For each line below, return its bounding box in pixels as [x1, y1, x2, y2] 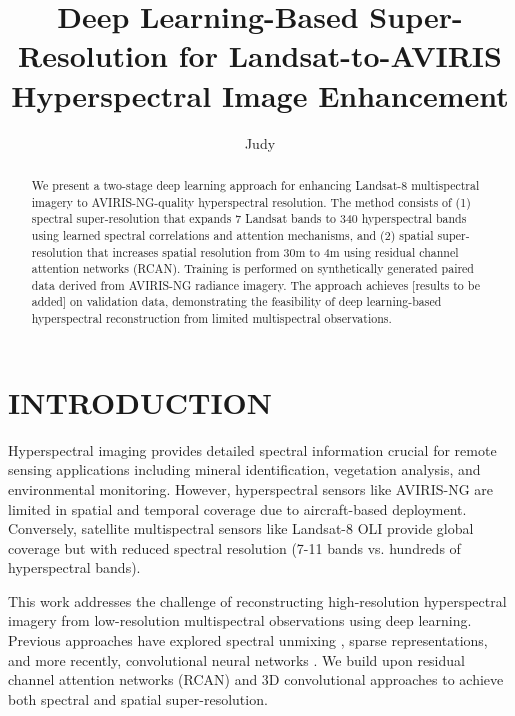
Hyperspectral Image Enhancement [11, 74, 509, 115]
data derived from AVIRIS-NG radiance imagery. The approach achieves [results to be [31, 276, 480, 293]
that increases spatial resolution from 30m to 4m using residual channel [86, 243, 459, 260]
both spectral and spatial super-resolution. [8, 688, 268, 709]
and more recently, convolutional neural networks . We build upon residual [8, 649, 465, 670]
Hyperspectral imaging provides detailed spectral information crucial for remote [8, 439, 497, 460]
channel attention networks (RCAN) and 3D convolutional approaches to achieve [8, 669, 504, 690]
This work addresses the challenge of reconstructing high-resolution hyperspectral [8, 590, 507, 611]
